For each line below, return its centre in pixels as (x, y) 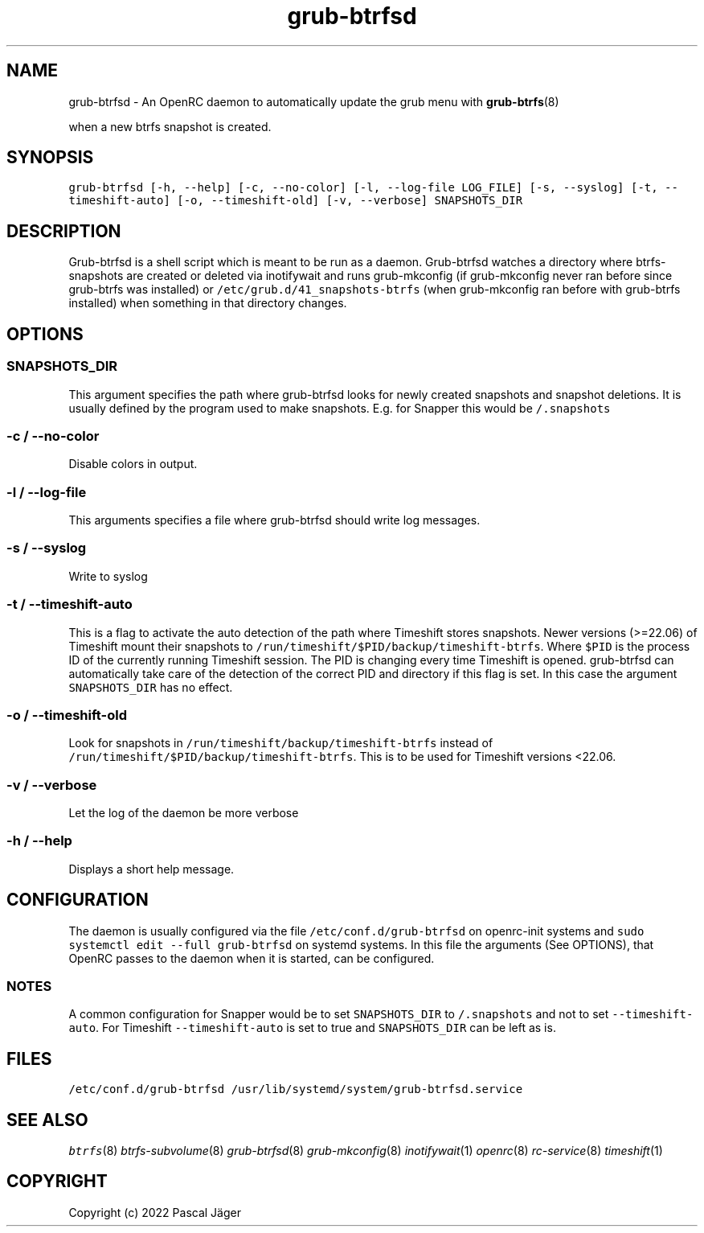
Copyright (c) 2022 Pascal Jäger (155, 1212)
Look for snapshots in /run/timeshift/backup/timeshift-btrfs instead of (281, 743)
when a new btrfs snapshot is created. (170, 126)
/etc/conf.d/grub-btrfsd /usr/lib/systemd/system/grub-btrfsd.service (296, 1089)
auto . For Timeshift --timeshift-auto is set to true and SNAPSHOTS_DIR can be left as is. (312, 1028)
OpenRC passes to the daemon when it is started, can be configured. (252, 958)
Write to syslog (108, 576)
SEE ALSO (47, 1120)
